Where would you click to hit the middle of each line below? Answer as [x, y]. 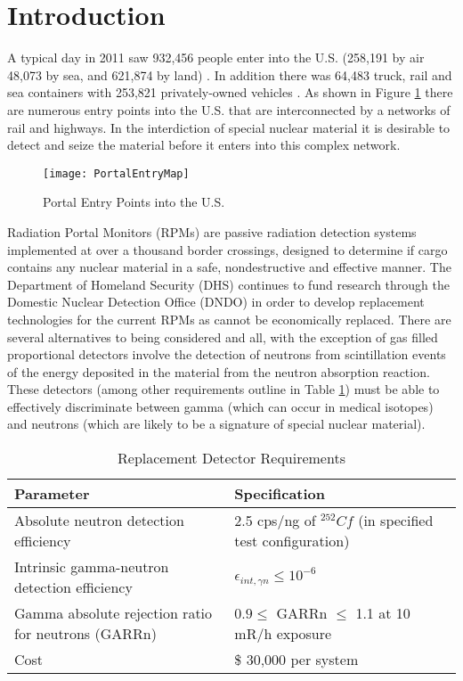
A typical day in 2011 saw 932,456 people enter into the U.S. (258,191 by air [216, 57]
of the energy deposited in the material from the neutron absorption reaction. [219, 371]
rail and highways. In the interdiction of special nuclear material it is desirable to [229, 127]
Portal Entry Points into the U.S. [134, 202]
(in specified [396, 521]
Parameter [52, 494]
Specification [280, 494]
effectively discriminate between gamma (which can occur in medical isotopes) [220, 406]
